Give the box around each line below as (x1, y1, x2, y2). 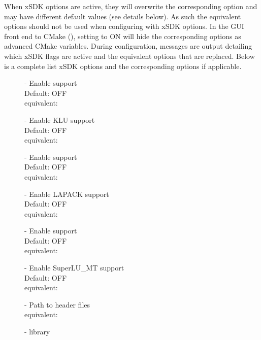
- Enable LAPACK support (24, 188, 109, 199)
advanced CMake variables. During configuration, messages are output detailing (4, 41, 252, 51)
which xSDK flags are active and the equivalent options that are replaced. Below (4, 50, 255, 61)
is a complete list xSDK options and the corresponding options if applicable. (4, 60, 242, 71)
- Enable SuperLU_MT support (24, 262, 124, 273)
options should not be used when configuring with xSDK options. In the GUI (4, 21, 244, 31)
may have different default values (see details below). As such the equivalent (4, 11, 241, 21)
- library (24, 326, 50, 337)
